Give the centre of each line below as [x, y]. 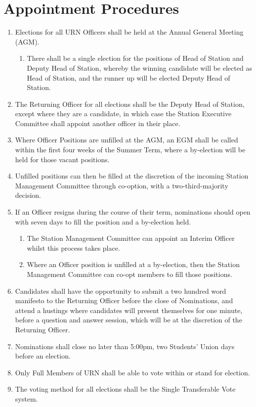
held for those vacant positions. [62, 159]
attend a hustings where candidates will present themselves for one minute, [129, 310]
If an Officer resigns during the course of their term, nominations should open [133, 212]
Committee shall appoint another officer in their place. [98, 123]
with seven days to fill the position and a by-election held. [103, 221]
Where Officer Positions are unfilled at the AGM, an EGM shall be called [127, 140]
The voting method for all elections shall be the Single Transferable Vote [125, 389]
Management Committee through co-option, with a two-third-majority [122, 185]
